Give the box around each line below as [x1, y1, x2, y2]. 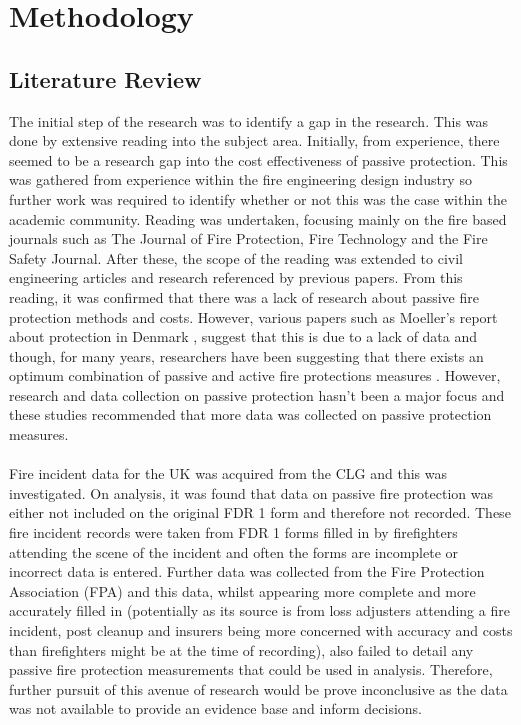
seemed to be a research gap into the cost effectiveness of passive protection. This [9, 149, 508, 170]
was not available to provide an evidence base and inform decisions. [9, 698, 422, 719]
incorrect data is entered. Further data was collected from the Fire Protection [9, 561, 485, 582]
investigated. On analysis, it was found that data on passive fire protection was [9, 482, 494, 503]
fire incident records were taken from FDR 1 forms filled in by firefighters [9, 522, 458, 543]
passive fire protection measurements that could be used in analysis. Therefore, [9, 659, 493, 680]
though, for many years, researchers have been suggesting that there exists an [9, 345, 484, 366]
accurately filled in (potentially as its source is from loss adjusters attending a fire [9, 600, 510, 621]
